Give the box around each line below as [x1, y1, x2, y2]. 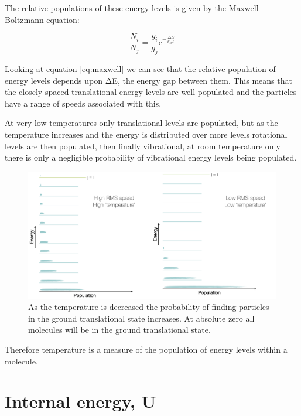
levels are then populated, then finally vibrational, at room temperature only [5, 139, 281, 152]
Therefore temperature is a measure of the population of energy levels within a [5, 343, 288, 355]
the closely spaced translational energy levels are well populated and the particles [5, 86, 297, 98]
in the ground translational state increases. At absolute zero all [28, 312, 255, 324]
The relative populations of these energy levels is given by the [5, 2, 226, 13]
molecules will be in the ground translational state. [28, 323, 211, 336]
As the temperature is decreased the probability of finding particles [28, 301, 269, 313]
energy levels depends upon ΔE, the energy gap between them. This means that [5, 74, 292, 86]
